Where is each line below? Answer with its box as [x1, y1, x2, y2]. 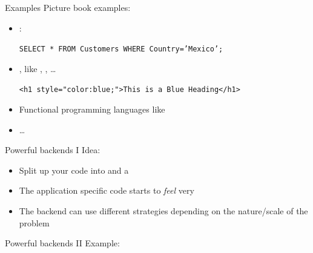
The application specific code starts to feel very [19, 184, 194, 197]
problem [19, 216, 50, 229]
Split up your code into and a [19, 163, 129, 176]
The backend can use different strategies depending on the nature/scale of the [19, 205, 308, 217]
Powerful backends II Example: [5, 237, 120, 249]
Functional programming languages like [19, 103, 165, 116]
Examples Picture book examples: [5, 1, 131, 13]
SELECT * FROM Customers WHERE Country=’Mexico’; [19, 45, 223, 54]
